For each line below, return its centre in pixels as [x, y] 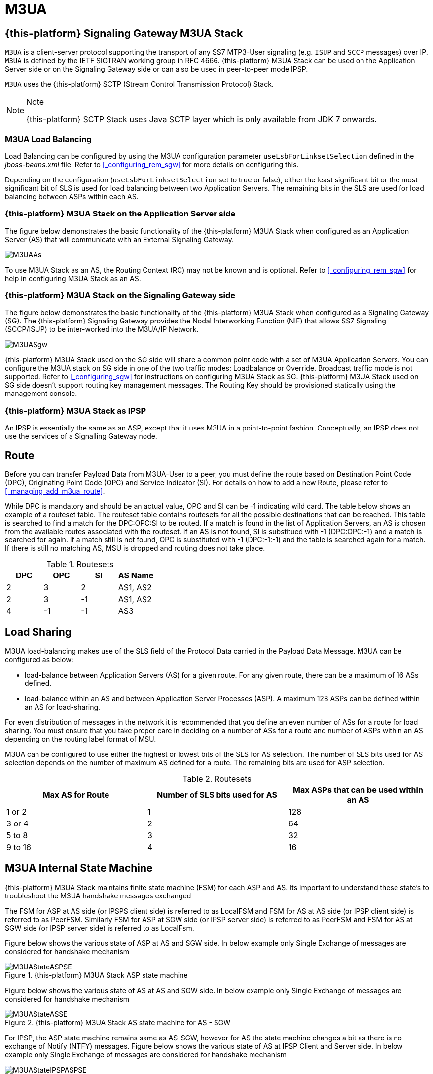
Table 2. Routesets [217, 778]
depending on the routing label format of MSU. [81, 739]
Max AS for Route [76, 795]
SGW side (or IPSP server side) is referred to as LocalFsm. [100, 928]
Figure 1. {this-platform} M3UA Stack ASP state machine [96, 975]
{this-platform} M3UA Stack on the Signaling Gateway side [120, 296]
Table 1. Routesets [80, 564]
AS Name [136, 576]
